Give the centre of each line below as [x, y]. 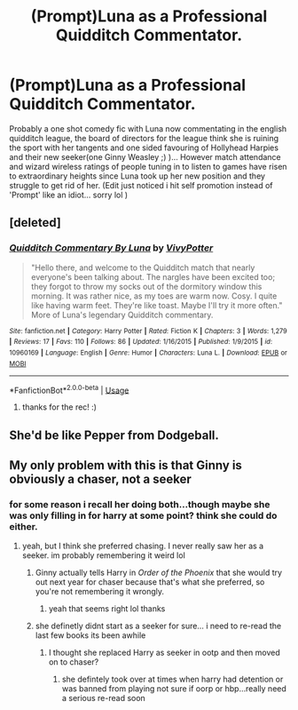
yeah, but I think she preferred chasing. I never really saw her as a [143, 546]
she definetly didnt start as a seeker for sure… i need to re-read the [158, 626]
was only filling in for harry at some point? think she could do [143, 515]
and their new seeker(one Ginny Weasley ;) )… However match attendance [145, 156]
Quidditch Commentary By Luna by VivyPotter [111, 248]
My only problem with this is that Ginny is [125, 465]
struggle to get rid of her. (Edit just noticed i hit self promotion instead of [141, 185]
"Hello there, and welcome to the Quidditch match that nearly [143, 267]
